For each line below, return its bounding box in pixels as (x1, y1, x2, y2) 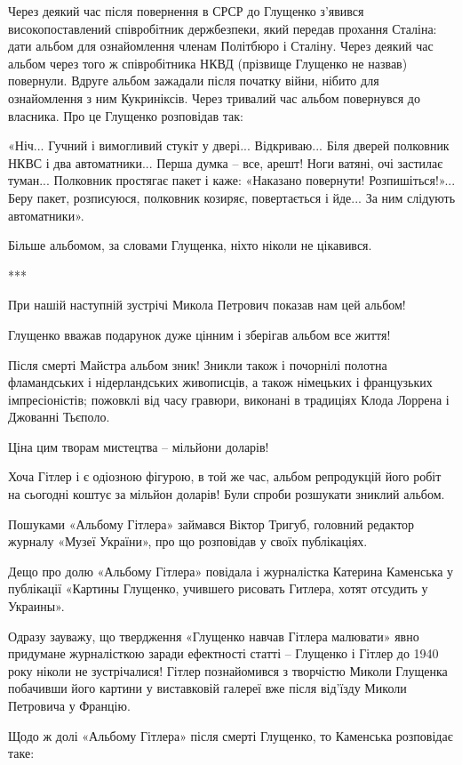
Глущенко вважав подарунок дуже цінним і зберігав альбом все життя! (8, 325, 391, 343)
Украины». (8, 597, 65, 616)
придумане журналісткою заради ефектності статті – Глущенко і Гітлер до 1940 (8, 644, 439, 663)
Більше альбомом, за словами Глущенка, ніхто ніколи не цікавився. (8, 236, 372, 254)
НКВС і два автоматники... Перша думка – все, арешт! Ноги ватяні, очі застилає (8, 153, 443, 172)
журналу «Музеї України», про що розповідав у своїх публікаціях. (8, 532, 368, 551)
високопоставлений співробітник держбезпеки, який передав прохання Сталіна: (8, 19, 437, 37)
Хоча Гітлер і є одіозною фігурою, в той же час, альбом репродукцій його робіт (8, 467, 442, 486)
